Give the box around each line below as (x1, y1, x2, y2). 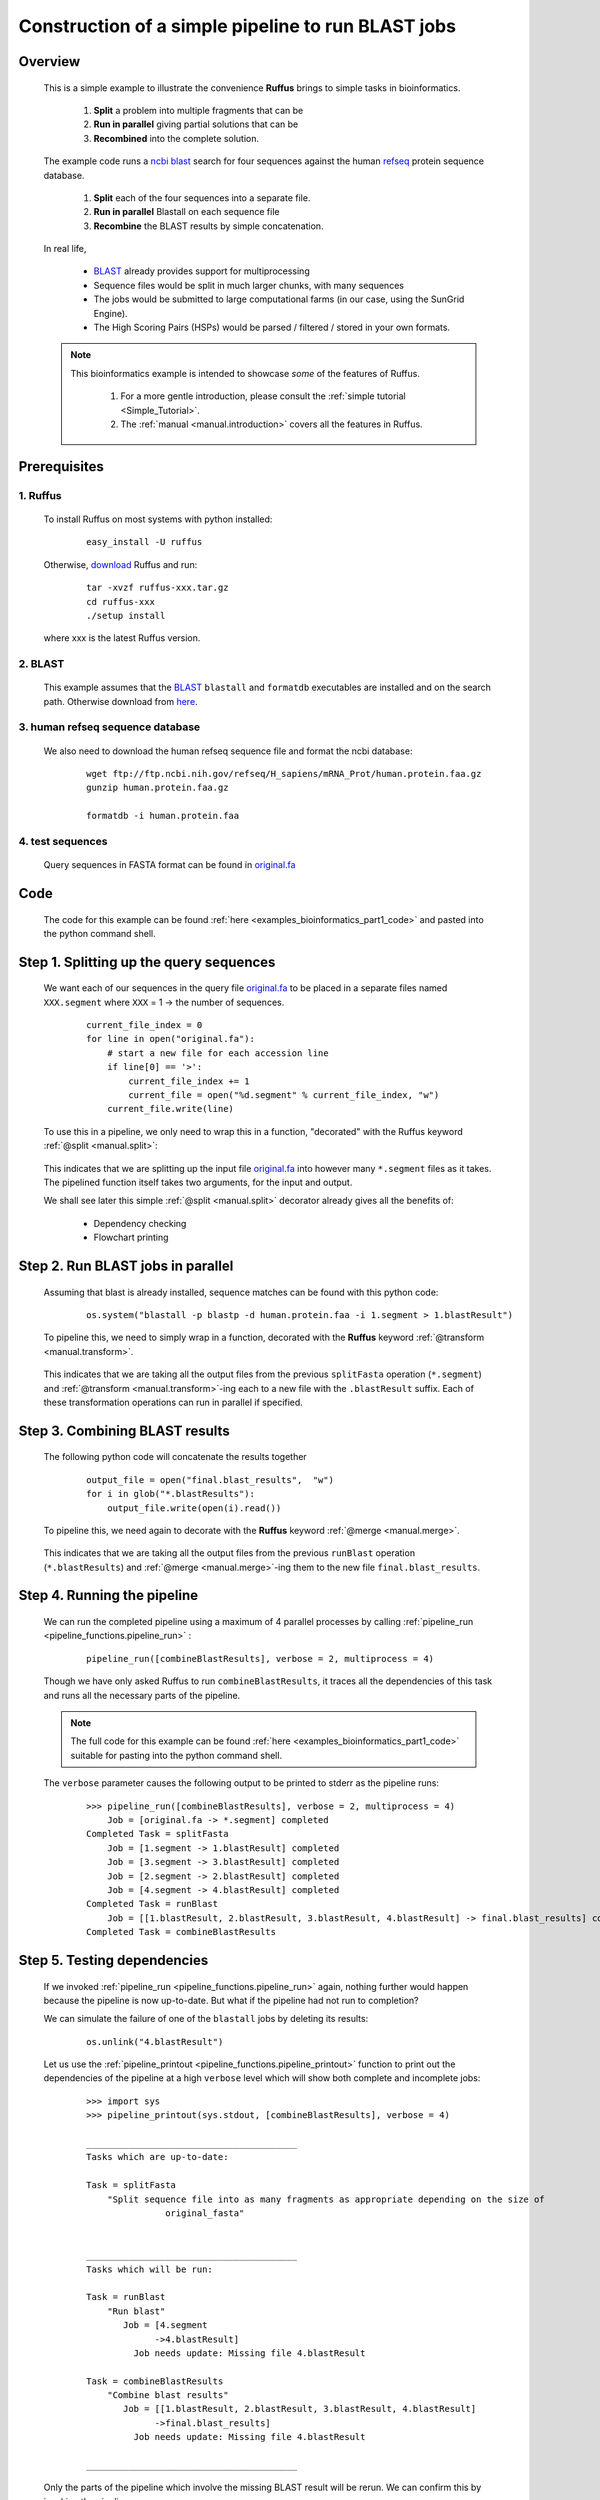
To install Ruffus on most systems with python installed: (43, 513, 273, 525)
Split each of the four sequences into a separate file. (93, 191, 311, 204)
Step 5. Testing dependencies (18, 1951, 209, 1969)
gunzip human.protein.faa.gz (86, 782, 229, 794)
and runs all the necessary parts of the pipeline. (43, 1689, 241, 1701)
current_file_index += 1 (128, 1075, 250, 1087)
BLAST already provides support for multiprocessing (93, 265, 310, 277)
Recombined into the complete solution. (93, 132, 260, 144)
